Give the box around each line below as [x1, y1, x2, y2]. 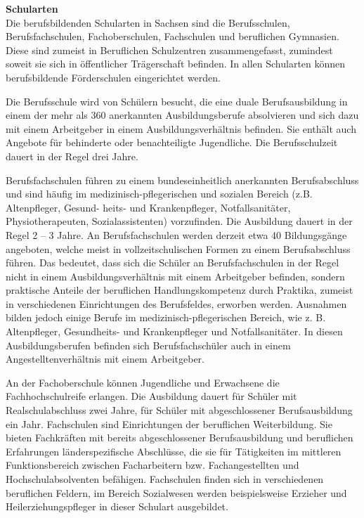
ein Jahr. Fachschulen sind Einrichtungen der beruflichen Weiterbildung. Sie [6, 416, 332, 431]
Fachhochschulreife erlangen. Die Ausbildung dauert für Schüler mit [6, 389, 297, 403]
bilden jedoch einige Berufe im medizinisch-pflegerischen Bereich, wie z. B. [6, 310, 326, 325]
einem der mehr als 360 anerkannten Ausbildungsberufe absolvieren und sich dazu [6, 108, 359, 122]
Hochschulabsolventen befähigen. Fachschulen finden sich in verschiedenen [6, 472, 324, 486]
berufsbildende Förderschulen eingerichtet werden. [6, 70, 221, 84]
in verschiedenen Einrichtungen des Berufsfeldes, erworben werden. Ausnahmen [6, 296, 347, 311]
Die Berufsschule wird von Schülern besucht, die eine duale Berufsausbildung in [6, 93, 348, 108]
